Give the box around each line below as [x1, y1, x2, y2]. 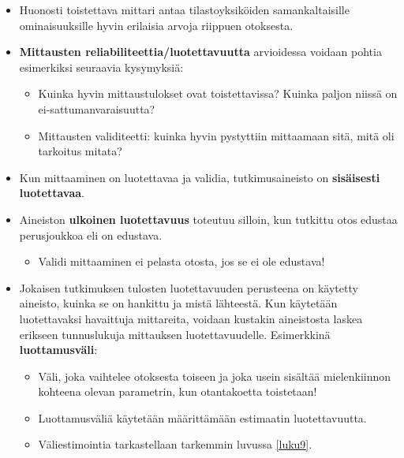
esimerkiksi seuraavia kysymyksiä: [19, 58, 184, 75]
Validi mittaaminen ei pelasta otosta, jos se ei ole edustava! [38, 253, 325, 270]
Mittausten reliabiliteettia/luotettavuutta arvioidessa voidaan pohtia [19, 43, 382, 60]
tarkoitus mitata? [38, 143, 122, 159]
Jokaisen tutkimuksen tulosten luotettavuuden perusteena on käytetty [19, 279, 358, 296]
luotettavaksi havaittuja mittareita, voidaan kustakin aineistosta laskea [19, 310, 363, 326]
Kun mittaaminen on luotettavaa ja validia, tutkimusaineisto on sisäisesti [19, 169, 380, 185]
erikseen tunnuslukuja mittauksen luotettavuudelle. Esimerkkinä [19, 326, 331, 342]
